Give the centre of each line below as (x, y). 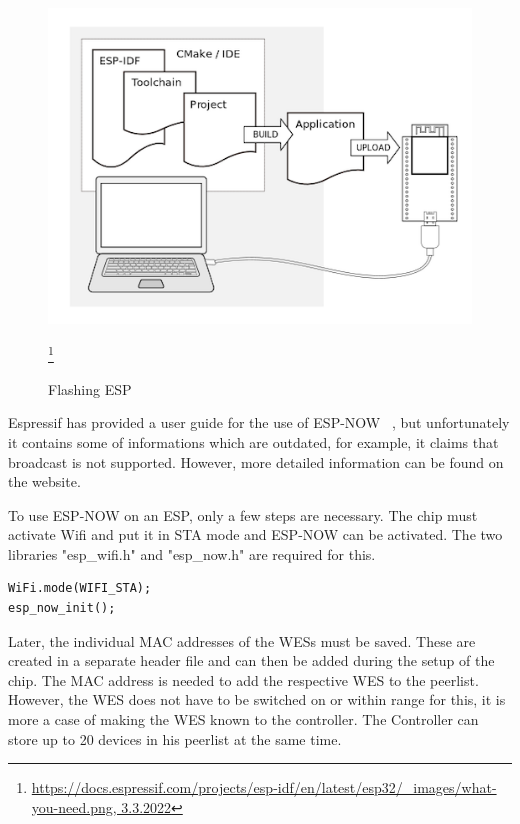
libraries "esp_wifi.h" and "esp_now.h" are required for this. (192, 553)
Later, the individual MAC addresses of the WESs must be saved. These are (242, 640)
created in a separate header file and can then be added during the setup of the (251, 660)
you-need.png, (74, 806)
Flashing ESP (90, 388)
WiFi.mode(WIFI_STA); (80, 588)
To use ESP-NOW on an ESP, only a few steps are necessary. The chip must (243, 514)
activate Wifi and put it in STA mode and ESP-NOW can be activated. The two (255, 534)
